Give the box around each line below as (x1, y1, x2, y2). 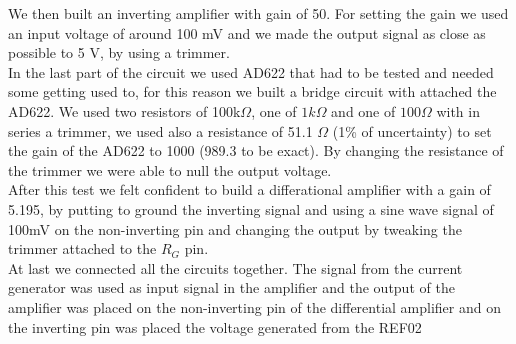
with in (436, 100, 480, 121)
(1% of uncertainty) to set (332, 120, 492, 141)
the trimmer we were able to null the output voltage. (8, 159, 332, 180)
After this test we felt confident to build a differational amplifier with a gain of (8, 179, 491, 200)
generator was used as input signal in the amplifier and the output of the (8, 277, 455, 298)
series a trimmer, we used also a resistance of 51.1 (8, 120, 313, 141)
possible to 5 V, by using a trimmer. (8, 42, 230, 63)
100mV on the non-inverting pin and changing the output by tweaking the (8, 218, 462, 239)
